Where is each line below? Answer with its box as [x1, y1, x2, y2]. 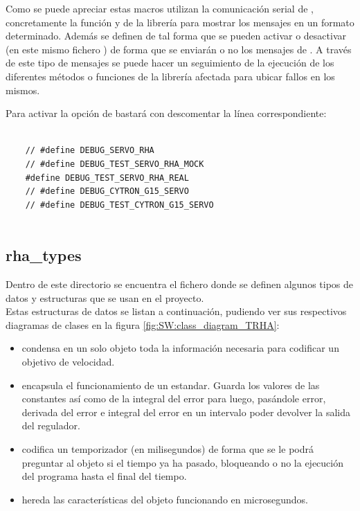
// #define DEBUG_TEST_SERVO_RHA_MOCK [25, 159, 204, 169]
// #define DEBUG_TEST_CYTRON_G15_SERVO [25, 199, 214, 210]
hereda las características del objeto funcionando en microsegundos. [21, 492, 308, 506]
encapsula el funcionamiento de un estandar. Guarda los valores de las [21, 377, 320, 392]
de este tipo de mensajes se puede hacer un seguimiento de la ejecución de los [6, 55, 334, 70]
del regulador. [21, 418, 80, 433]
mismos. [6, 82, 40, 97]
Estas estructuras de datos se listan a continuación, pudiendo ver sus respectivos [6, 304, 347, 319]
